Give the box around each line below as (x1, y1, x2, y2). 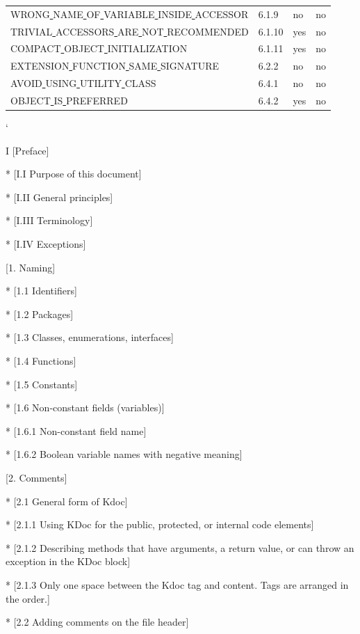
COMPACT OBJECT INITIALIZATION (10, 41, 188, 56)
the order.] (6, 591, 50, 605)
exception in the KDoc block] (6, 554, 131, 569)
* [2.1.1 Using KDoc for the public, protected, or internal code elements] (6, 517, 314, 532)
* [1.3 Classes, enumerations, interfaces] (6, 330, 174, 344)
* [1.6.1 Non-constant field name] (6, 423, 147, 438)
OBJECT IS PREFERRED (10, 93, 128, 107)
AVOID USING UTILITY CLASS (10, 76, 156, 90)
